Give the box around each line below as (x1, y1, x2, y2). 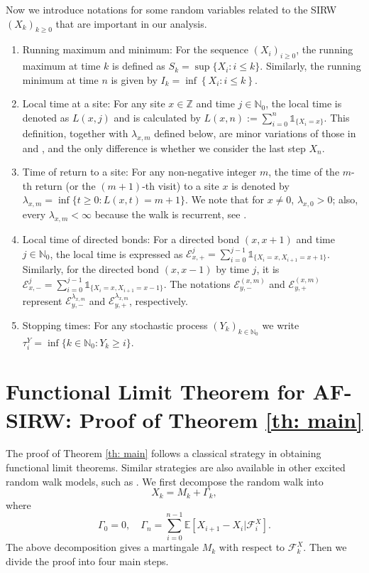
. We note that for (185, 192, 264, 207)
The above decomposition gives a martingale (6, 540, 199, 555)
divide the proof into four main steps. (6, 554, 169, 568)
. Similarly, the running (260, 58, 361, 73)
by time (216, 262, 249, 277)
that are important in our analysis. (55, 16, 207, 31)
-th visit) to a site (142, 178, 219, 193)
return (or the (35, 178, 96, 193)
